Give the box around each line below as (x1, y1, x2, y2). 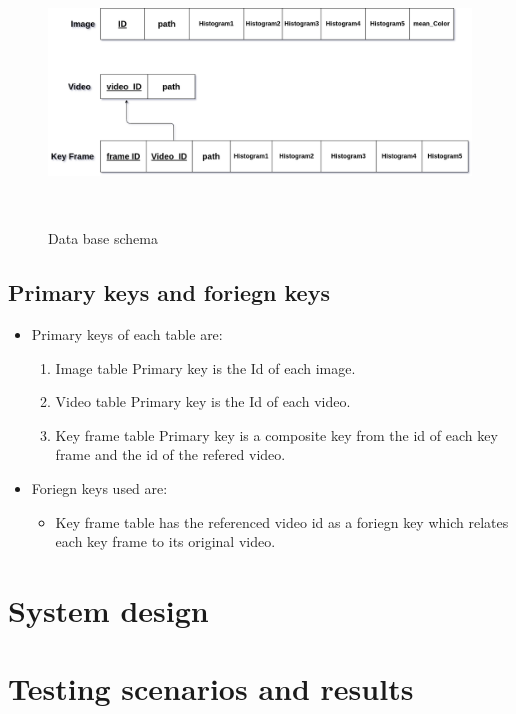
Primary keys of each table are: (31, 323, 223, 344)
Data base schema (48, 228, 158, 249)
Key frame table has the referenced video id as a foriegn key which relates (55, 511, 509, 532)
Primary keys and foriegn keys (8, 277, 330, 308)
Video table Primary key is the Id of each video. (55, 391, 351, 412)
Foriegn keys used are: (31, 477, 168, 498)
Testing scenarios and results (8, 668, 414, 709)
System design (8, 589, 209, 630)
